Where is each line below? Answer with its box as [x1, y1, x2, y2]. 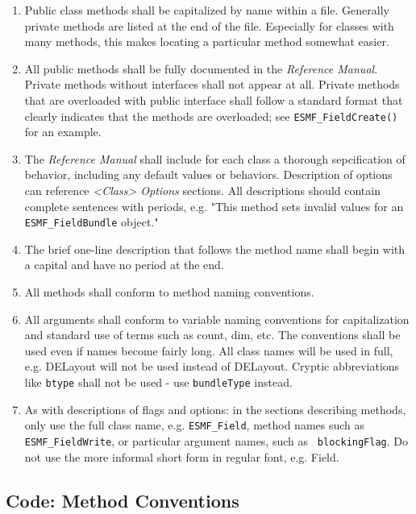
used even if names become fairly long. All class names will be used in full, [24, 342, 393, 359]
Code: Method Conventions [6, 487, 239, 512]
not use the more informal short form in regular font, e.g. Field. [24, 448, 339, 465]
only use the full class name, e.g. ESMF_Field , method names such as [24, 417, 365, 433]
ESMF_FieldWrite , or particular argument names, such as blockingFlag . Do [24, 432, 409, 449]
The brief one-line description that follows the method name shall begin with [24, 240, 406, 257]
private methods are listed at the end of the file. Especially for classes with [24, 17, 394, 34]
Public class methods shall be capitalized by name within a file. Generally [24, 2, 389, 18]
